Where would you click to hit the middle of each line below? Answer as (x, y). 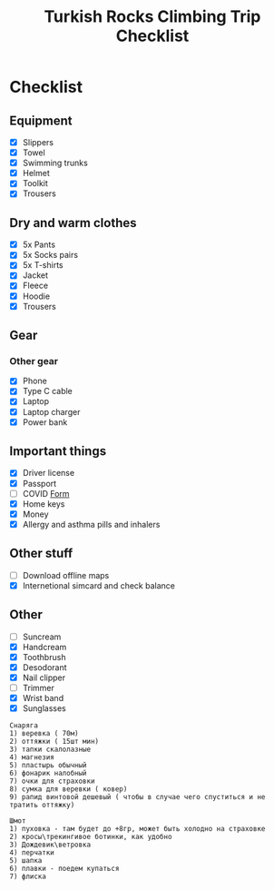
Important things (58, 451)
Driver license (49, 473)
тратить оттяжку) (42, 806)
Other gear (34, 361)
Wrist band (43, 697)
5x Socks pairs (50, 255)
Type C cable (47, 391)
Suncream (42, 637)
